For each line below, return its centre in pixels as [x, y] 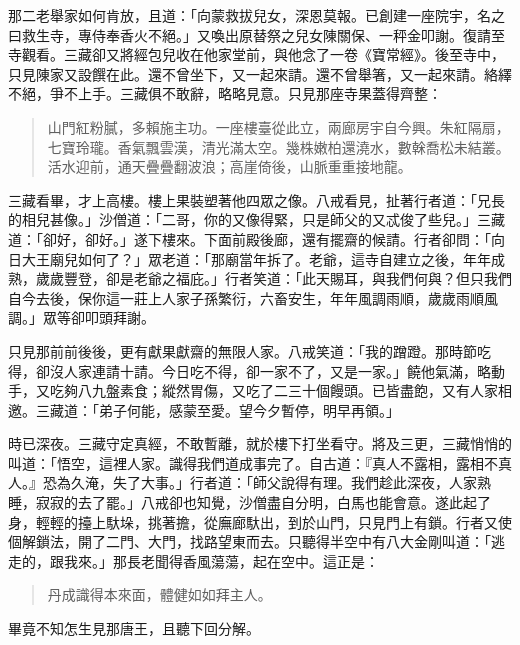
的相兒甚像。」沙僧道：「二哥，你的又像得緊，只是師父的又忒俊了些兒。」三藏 [256, 219]
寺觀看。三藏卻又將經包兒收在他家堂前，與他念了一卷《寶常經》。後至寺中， [256, 54]
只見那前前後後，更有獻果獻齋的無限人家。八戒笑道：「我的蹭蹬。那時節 [242, 350]
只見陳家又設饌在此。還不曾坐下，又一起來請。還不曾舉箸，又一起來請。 [246, 73]
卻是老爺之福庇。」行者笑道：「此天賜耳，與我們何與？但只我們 [308, 278]
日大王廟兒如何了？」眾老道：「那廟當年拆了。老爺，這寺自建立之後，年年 [249, 258]
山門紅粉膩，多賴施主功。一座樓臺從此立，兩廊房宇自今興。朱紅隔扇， [278, 126]
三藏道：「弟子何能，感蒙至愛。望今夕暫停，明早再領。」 [217, 409]
